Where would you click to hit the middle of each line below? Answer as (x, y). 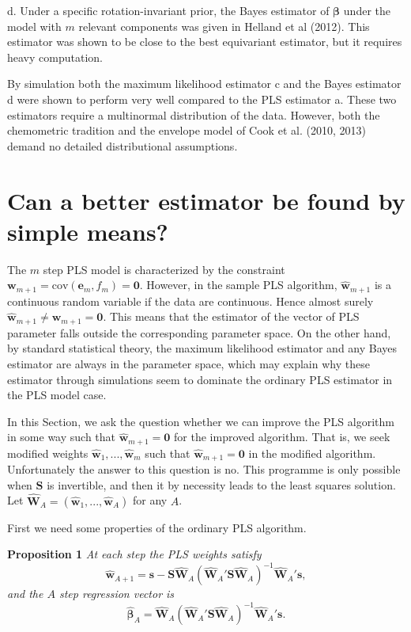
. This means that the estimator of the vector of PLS (231, 316)
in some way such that (62, 437)
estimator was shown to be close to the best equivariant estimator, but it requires (205, 42)
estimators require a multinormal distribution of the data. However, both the (194, 114)
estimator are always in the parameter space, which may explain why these (189, 363)
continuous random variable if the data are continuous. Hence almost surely (190, 301)
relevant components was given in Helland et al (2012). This (224, 26)
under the (367, 10)
